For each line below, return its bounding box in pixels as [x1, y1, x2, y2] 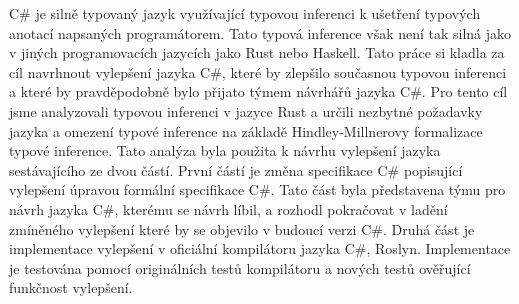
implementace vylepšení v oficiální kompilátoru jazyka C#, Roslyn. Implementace [9, 238, 511, 259]
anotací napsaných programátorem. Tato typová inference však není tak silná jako [9, 22, 512, 43]
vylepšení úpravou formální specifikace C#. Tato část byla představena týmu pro [9, 179, 506, 200]
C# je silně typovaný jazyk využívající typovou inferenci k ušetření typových [9, 3, 481, 23]
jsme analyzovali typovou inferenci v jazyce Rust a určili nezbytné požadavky [9, 100, 483, 121]
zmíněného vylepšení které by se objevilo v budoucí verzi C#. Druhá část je [9, 218, 475, 239]
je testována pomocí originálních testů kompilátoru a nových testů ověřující [9, 257, 471, 278]
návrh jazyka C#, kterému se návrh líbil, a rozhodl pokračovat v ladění [9, 198, 448, 219]
